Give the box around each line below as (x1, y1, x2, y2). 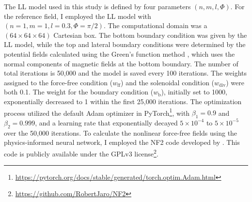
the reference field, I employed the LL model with (4, 11, 151, 21)
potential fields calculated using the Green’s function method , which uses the (4, 48, 235, 59)
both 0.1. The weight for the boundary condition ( (4, 87, 154, 97)
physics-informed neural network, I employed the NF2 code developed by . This (4, 137, 240, 147)
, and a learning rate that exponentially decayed (35, 117, 178, 127)
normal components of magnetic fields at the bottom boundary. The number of (4, 58, 238, 68)
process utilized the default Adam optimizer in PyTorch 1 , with (4, 106, 190, 118)
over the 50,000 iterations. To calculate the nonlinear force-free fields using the (4, 127, 237, 138)
